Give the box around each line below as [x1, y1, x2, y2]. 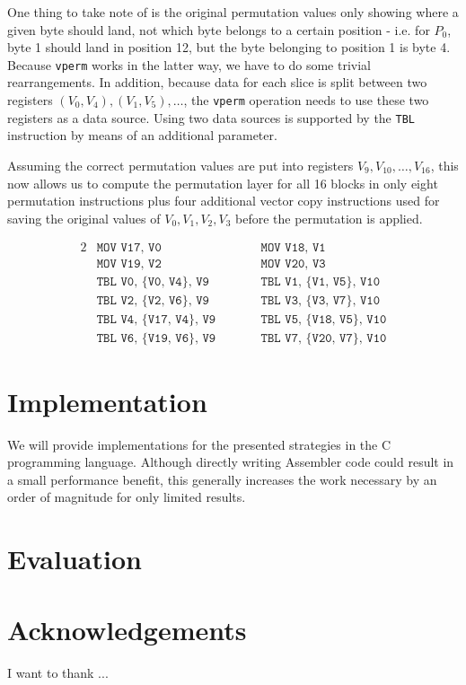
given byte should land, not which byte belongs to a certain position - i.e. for [7, 20, 430, 39]
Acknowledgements [7, 610, 247, 647]
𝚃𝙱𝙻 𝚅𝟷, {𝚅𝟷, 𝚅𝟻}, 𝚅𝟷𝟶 [260, 276, 381, 289]
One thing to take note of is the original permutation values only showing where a [7, 3, 459, 21]
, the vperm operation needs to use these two [183, 91, 429, 110]
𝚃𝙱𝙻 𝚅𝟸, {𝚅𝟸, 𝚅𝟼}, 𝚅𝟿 [96, 294, 209, 308]
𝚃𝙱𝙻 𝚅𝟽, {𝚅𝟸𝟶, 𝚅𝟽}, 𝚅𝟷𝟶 [260, 332, 387, 346]
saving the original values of [7, 208, 161, 227]
